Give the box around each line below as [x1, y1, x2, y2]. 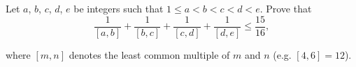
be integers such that [73, 1, 164, 15]
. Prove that [259, 1, 312, 15]
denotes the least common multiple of [69, 47, 230, 61]
